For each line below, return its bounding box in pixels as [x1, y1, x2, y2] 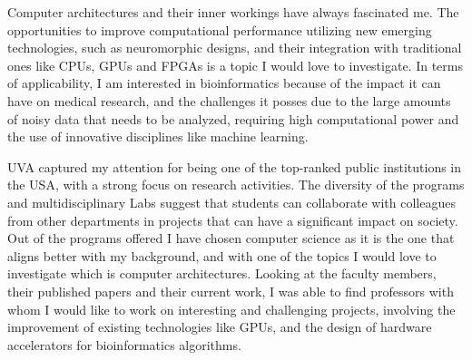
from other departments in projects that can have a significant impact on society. [7, 210, 458, 229]
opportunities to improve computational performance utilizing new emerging [7, 20, 432, 39]
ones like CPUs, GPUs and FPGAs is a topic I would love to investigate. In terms [7, 55, 463, 74]
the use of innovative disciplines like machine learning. [7, 127, 309, 146]
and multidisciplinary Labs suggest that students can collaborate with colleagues [7, 192, 456, 211]
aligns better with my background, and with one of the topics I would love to [7, 246, 437, 265]
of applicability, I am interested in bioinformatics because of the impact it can [7, 73, 441, 92]
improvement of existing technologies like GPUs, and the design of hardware [7, 317, 432, 336]
